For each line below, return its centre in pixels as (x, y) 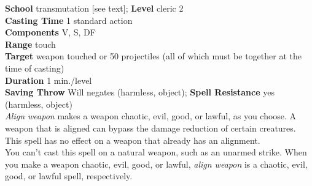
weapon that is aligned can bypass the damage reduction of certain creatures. (150, 128)
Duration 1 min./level (49, 80)
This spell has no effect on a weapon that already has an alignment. (133, 140)
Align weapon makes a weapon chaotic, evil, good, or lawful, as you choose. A (151, 116)
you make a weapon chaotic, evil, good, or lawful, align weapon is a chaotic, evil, (156, 164)
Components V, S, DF (50, 32)
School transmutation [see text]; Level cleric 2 (94, 8)
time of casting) (35, 68)
